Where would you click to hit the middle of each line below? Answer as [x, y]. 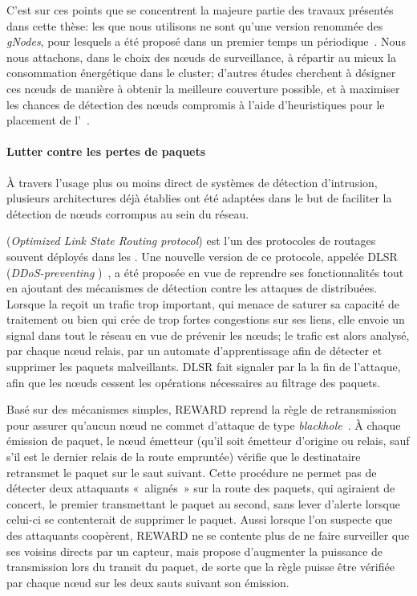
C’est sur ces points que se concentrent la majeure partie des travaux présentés [200, 10]
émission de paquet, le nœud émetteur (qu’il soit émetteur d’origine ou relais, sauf [208, 441]
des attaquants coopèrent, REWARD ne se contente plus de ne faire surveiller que [208, 535]
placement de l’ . [48, 120]
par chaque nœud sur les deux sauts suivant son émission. [148, 582]
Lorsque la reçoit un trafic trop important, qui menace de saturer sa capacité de [203, 303]
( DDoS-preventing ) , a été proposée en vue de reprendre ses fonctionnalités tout [205, 272]
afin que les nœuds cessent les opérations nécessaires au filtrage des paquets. [194, 382]
